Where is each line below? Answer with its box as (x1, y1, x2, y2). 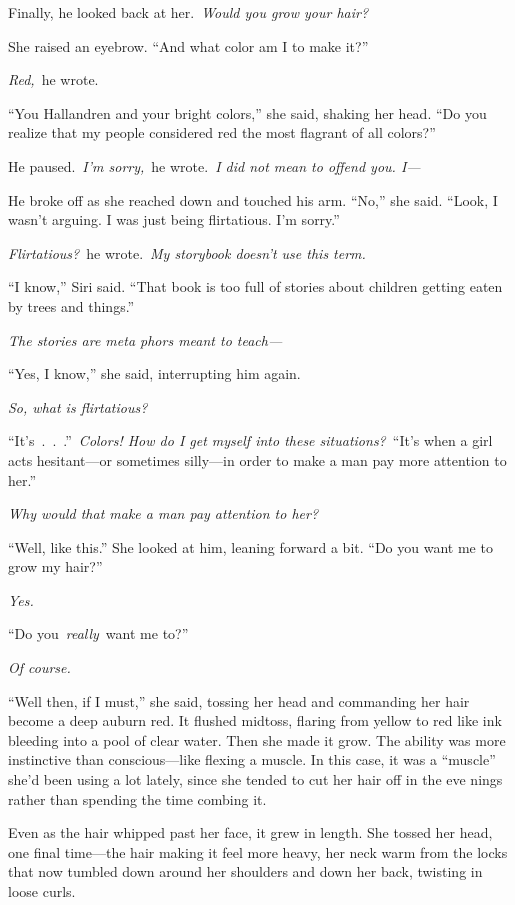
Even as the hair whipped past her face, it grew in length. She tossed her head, (8, 822, 493, 843)
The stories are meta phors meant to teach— (8, 329, 283, 350)
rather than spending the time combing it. (8, 788, 267, 809)
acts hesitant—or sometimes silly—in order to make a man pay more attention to (8, 449, 507, 470)
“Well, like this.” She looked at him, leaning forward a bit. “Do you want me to (8, 536, 493, 557)
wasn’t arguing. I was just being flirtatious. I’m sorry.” (8, 209, 340, 230)
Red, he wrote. (8, 69, 99, 90)
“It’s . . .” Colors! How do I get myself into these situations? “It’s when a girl (8, 430, 493, 451)
